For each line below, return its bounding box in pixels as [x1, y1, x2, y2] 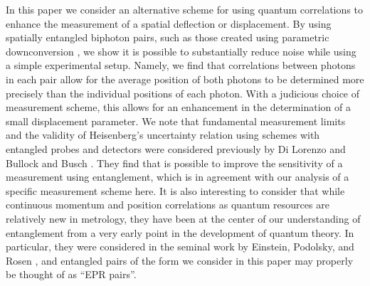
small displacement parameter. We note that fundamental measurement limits [6, 113, 346, 128]
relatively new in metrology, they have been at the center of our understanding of [6, 211, 361, 226]
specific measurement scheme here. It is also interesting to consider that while [6, 183, 345, 198]
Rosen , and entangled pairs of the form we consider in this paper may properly [6, 253, 354, 268]
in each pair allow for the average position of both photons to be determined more [6, 71, 364, 86]
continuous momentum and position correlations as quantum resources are [6, 197, 329, 212]
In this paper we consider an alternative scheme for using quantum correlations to [6, 2, 363, 16]
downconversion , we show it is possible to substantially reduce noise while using [6, 43, 356, 58]
